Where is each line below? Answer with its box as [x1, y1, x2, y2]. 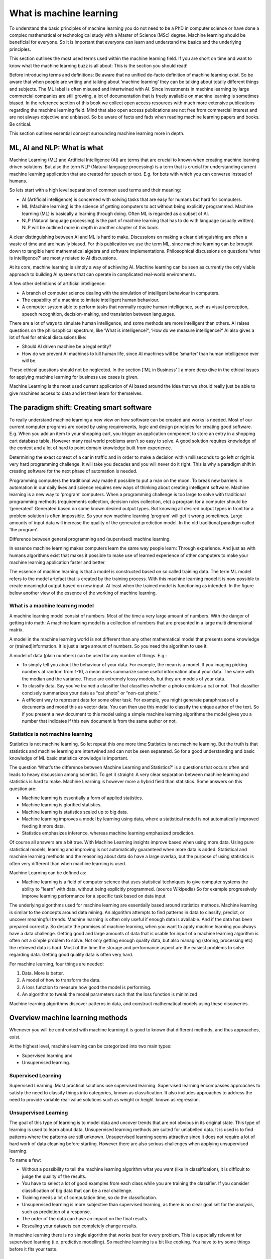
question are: [9, 786, 37, 792]
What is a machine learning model [9, 602, 94, 609]
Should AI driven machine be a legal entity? [22, 343, 111, 349]
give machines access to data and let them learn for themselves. [9, 390, 143, 396]
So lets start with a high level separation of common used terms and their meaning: [9, 187, 181, 193]
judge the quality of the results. [22, 1173, 86, 1179]
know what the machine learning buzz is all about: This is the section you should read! [9, 62, 188, 68]
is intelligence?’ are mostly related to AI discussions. [9, 255, 117, 261]
